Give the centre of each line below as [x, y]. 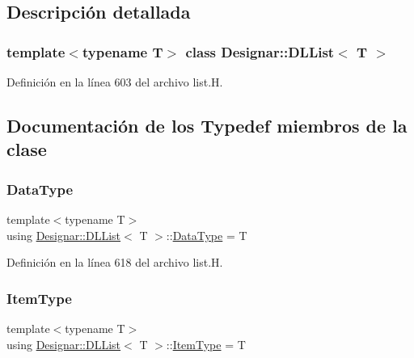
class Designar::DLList [260, 51]
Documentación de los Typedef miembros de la [207, 125]
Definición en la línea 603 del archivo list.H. [115, 82]
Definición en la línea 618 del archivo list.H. [115, 262]
